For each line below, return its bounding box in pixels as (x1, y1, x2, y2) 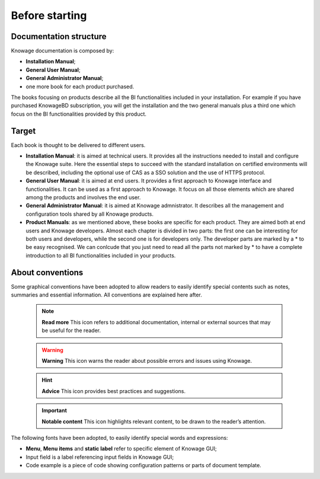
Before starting (11, 9, 87, 22)
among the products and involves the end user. (25, 194, 141, 201)
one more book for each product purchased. (25, 83, 135, 90)
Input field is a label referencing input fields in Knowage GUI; (25, 454, 174, 461)
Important (41, 407, 68, 414)
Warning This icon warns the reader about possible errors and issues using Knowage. (41, 357, 252, 365)
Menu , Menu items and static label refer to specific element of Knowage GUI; (25, 445, 217, 452)
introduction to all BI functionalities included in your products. (25, 252, 176, 259)
